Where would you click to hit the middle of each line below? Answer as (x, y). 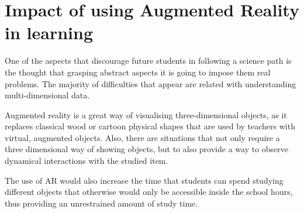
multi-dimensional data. (47, 95)
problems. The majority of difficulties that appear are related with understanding (151, 83)
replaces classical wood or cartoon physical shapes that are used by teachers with (150, 126)
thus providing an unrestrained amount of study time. (101, 203)
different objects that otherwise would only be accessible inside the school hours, (149, 192)
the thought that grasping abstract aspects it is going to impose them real (138, 72)
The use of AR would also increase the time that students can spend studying (144, 180)
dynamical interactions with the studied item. (87, 161)
